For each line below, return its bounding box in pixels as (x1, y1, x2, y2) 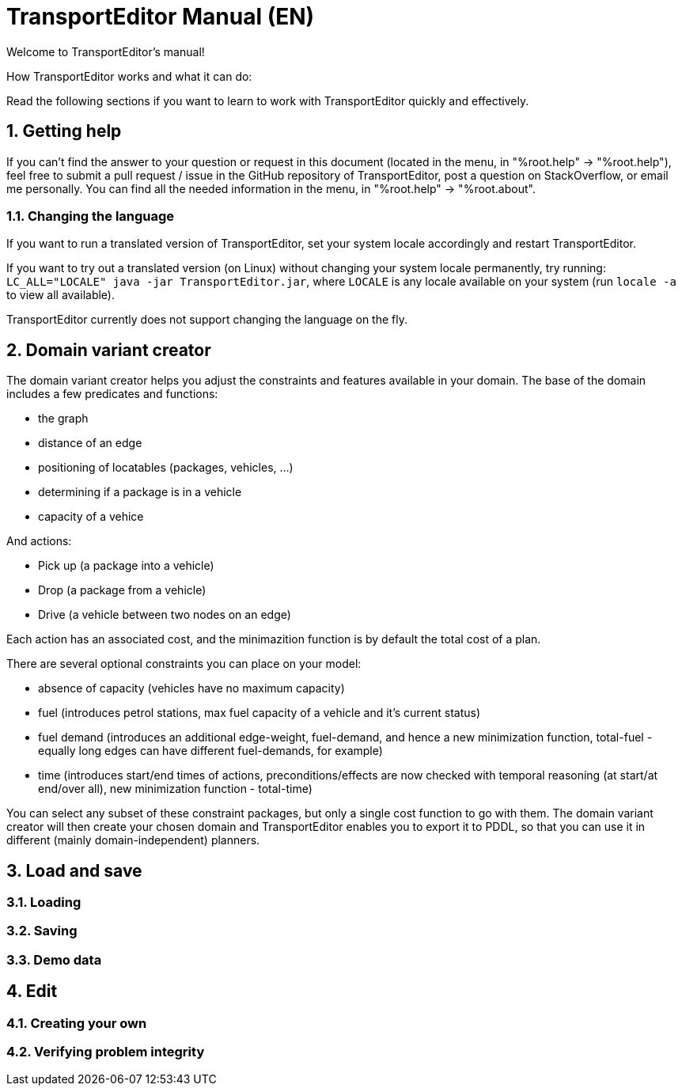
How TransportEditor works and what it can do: (6, 69, 252, 83)
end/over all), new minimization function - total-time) (38, 782, 313, 796)
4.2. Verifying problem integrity (6, 1044, 205, 1060)
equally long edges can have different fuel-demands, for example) (38, 744, 383, 758)
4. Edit (6, 981, 58, 1002)
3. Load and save (6, 860, 142, 881)
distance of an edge (38, 436, 142, 450)
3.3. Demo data (6, 951, 102, 968)
